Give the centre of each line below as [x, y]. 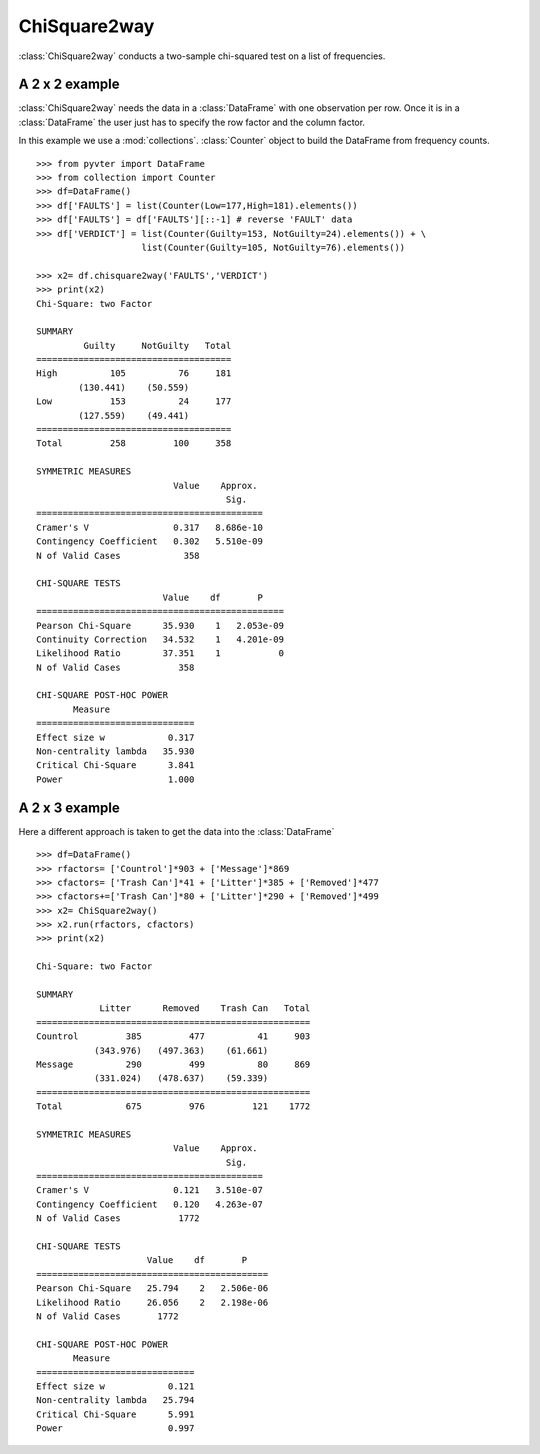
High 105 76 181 [134, 373]
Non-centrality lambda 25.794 [115, 1400]
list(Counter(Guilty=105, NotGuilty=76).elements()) [273, 247]
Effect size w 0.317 [115, 737]
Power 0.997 [115, 1428]
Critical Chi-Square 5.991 [115, 1414]
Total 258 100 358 [134, 443]
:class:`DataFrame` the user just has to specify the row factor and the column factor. [191, 122]
